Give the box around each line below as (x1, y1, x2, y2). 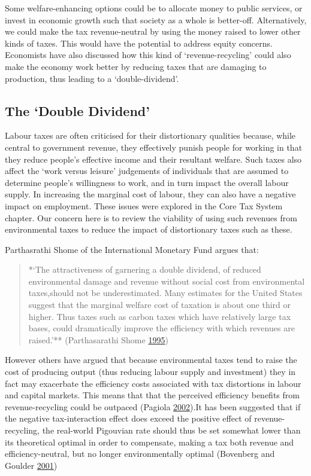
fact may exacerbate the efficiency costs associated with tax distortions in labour (5, 377, 301, 389)
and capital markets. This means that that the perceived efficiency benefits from (5, 389, 300, 401)
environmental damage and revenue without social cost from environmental (28, 274, 305, 287)
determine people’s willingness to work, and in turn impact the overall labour (5, 176, 289, 188)
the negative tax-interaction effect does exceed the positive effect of (5, 412, 252, 425)
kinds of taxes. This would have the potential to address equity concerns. (5, 36, 273, 49)
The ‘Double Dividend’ (5, 101, 150, 120)
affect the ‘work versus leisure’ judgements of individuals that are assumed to (5, 164, 289, 177)
